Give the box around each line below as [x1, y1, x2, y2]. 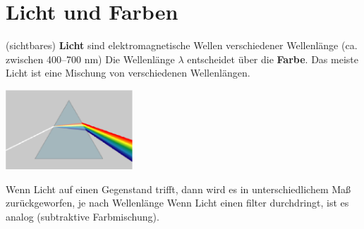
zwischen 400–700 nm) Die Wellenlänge [6, 51, 175, 66]
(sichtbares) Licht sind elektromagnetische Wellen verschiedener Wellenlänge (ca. [6, 38, 358, 53]
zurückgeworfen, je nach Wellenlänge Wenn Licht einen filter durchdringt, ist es [6, 195, 349, 210]
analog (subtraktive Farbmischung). [6, 209, 159, 224]
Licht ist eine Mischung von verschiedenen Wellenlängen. [6, 65, 250, 80]
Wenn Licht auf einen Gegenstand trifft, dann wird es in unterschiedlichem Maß [6, 181, 351, 196]
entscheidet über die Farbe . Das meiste [187, 51, 358, 66]
